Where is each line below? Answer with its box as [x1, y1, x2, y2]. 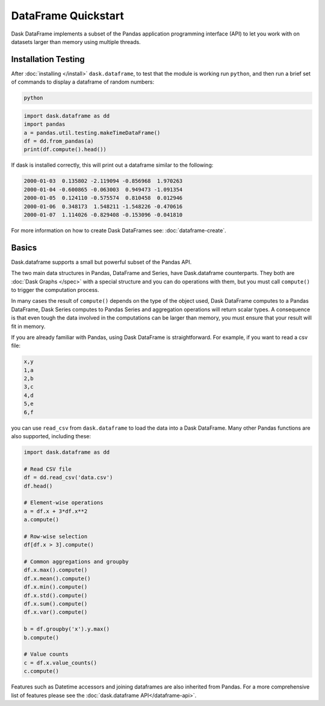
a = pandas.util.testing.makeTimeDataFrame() [23, 129, 161, 136]
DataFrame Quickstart [11, 9, 125, 22]
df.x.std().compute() [23, 592, 88, 599]
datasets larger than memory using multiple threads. [11, 38, 141, 45]
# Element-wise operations [23, 500, 104, 506]
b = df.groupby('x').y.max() [23, 626, 110, 633]
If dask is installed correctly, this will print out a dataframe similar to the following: [11, 161, 214, 169]
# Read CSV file [23, 465, 72, 472]
